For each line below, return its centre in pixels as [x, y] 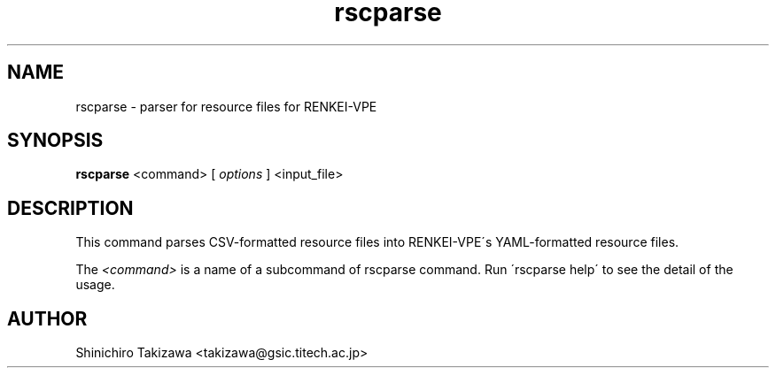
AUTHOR [47, 318]
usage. [95, 285]
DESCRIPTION [70, 208]
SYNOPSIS [55, 141]
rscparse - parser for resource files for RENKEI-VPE [226, 106]
